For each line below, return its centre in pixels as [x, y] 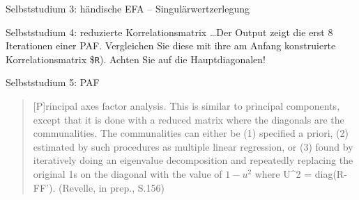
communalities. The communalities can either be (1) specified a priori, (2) [191, 133]
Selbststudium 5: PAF [53, 82]
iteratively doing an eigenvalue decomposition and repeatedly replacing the [193, 160]
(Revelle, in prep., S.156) [111, 187]
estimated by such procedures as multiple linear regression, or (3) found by [193, 146]
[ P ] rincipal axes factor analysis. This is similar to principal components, [186, 106]
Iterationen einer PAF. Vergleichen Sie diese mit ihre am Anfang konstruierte [171, 45]
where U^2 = [283, 174]
